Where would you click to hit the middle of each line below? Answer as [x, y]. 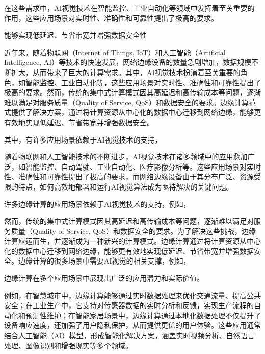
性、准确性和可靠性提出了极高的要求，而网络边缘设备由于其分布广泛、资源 [129, 176]
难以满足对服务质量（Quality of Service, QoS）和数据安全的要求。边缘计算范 [130, 102]
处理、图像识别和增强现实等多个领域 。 [68, 345]
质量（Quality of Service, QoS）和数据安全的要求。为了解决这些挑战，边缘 [133, 231]
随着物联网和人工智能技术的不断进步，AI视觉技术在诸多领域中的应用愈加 [126, 157]
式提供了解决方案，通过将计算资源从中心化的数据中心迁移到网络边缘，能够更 [132, 112]
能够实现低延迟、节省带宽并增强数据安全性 [75, 35]
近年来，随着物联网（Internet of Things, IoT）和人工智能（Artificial [115, 52]
